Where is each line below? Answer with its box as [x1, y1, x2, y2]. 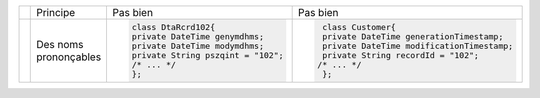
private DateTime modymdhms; [131, 40, 265, 51]
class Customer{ [321, 21, 397, 32]
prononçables [36, 50, 102, 64]
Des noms [36, 37, 84, 51]
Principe [36, 6, 76, 19]
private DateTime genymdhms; [131, 31, 265, 42]
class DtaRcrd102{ [131, 21, 215, 32]
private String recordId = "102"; [321, 50, 480, 60]
